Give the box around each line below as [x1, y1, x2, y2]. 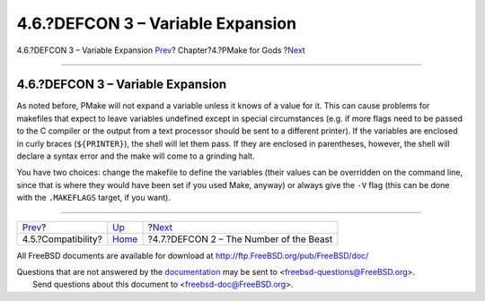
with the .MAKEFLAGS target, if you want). [16, 193, 171, 203]
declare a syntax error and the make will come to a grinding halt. [16, 150, 255, 161]
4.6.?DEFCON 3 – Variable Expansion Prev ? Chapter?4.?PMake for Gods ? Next [16, 45, 305, 56]
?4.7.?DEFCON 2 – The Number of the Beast [147, 233, 333, 245]
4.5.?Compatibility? [22, 233, 102, 245]
